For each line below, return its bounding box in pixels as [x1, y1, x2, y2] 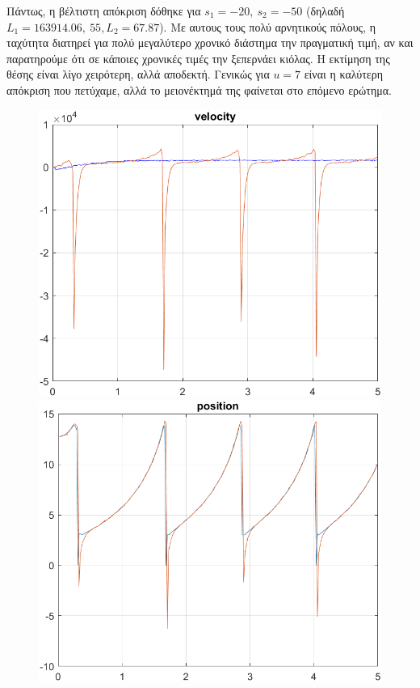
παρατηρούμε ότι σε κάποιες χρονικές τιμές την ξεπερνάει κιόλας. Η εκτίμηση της [6, 49, 390, 66]
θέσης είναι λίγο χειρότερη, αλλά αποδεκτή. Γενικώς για [6, 66, 270, 83]
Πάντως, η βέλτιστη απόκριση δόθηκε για [6, 2, 201, 19]
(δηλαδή [305, 2, 345, 19]
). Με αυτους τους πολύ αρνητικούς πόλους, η [159, 18, 376, 35]
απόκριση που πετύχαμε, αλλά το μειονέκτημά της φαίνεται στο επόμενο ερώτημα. [6, 81, 393, 98]
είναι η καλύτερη [304, 66, 383, 83]
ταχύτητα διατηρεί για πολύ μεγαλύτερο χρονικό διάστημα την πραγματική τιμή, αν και [6, 34, 414, 51]
